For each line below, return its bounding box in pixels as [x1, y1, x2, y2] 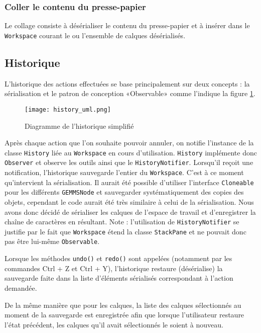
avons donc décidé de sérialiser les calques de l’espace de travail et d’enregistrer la [5, 206, 256, 217]
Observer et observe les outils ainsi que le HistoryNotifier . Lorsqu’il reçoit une [5, 157, 253, 168]
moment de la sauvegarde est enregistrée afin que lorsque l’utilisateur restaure [5, 309, 244, 320]
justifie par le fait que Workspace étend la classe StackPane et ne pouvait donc [5, 226, 246, 236]
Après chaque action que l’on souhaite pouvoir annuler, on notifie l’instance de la [5, 137, 254, 148]
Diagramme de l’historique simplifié [25, 120, 134, 131]
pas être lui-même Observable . [5, 236, 100, 246]
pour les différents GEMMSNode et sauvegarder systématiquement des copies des [5, 187, 244, 197]
